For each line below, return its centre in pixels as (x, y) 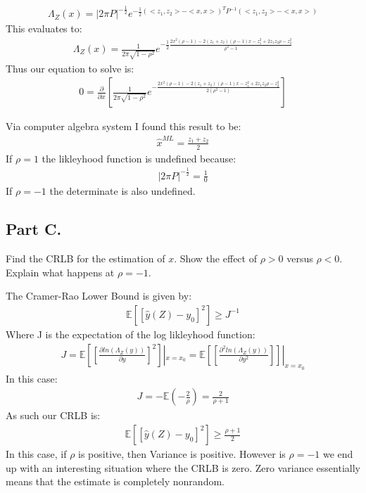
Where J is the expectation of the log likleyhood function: (131, 334)
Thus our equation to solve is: (70, 68)
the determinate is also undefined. (122, 191)
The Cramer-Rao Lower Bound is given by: (99, 296)
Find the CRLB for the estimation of (86, 258)
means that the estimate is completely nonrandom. (115, 481)
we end (338, 454)
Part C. (34, 229)
